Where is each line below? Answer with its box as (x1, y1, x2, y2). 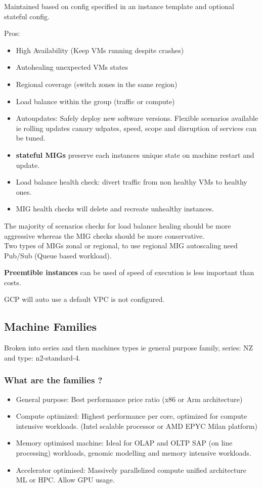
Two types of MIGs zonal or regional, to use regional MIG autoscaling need (4, 240, 238, 251)
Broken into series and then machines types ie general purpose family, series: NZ (4, 342, 253, 353)
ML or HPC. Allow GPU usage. (16, 474, 115, 485)
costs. (4, 277, 21, 287)
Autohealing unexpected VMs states (16, 62, 128, 72)
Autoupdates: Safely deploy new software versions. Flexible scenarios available (16, 113, 258, 123)
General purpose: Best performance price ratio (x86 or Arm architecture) (16, 393, 243, 404)
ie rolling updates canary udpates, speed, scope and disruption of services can (16, 122, 256, 133)
